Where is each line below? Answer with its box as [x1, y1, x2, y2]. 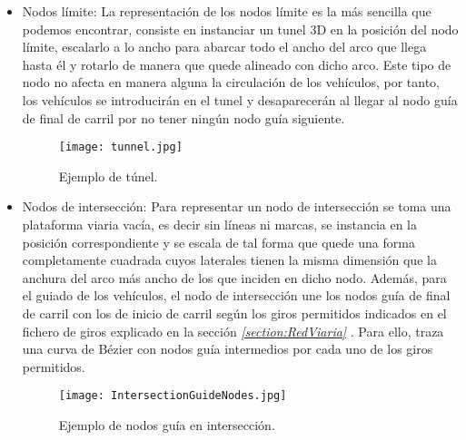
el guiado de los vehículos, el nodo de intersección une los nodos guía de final [22, 286, 451, 305]
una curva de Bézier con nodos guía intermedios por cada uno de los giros [22, 339, 433, 358]
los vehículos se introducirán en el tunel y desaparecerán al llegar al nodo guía [22, 90, 458, 109]
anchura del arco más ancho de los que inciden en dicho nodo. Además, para [22, 268, 447, 287]
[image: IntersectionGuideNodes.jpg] [58, 389, 287, 403]
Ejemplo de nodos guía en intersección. [58, 416, 275, 434]
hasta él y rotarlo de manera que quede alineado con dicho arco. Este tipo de [22, 54, 451, 73]
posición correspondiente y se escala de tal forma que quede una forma [22, 232, 415, 251]
